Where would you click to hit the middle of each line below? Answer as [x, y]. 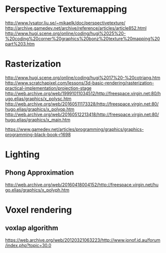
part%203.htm [20, 44]
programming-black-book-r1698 [38, 134]
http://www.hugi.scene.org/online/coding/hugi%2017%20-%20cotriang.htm [83, 77]
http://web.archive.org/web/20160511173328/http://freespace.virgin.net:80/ [82, 104]
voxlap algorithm [32, 228]
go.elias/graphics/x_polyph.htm [37, 190]
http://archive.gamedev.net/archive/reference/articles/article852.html [76, 28]
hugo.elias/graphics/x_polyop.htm [40, 109]
